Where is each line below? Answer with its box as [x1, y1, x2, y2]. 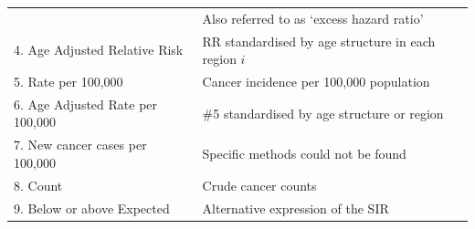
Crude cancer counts [202, 175, 317, 194]
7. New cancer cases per [14, 135, 147, 154]
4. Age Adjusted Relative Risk [14, 40, 184, 59]
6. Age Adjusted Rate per [14, 94, 158, 113]
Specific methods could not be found [202, 144, 406, 163]
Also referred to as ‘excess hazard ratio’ [202, 8, 424, 27]
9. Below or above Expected [14, 198, 170, 217]
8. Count [14, 175, 63, 194]
